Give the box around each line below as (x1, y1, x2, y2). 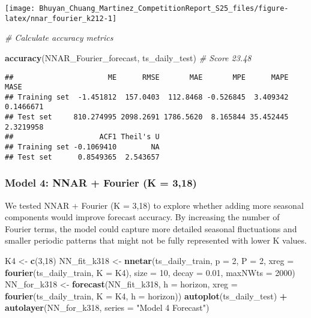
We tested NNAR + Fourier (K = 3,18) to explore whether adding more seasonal (5, 199, 304, 211)
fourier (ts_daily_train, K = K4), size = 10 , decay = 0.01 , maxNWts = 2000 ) (5, 266, 295, 278)
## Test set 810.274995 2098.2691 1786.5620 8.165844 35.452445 (5, 113, 289, 122)
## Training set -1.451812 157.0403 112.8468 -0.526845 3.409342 (5, 92, 289, 101)
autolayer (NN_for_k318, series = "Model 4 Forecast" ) (5, 301, 210, 314)
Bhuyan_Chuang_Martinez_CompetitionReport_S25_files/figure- (39, 4, 289, 13)
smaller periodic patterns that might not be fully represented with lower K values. (5, 234, 307, 247)
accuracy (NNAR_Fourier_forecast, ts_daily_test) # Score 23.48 (5, 51, 252, 64)
